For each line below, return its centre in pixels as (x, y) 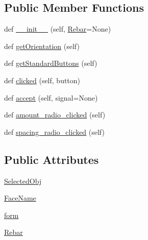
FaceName (20, 198)
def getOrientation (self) (42, 46)
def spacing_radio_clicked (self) (54, 131)
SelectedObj (23, 181)
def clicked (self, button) (42, 80)
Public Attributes (52, 159)
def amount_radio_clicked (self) (55, 115)
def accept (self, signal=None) (51, 97)
